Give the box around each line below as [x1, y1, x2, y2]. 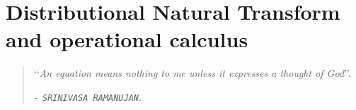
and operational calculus [6, 25, 248, 54]
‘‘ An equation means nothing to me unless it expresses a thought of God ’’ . [33, 66, 351, 80]
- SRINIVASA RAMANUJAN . [33, 89, 142, 104]
